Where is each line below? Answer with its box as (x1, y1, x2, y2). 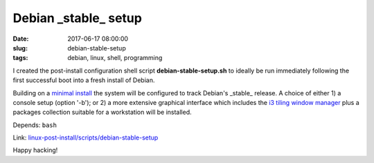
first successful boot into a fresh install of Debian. (12, 76, 155, 84)
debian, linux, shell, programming (67, 54, 163, 62)
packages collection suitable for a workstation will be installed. (12, 108, 192, 117)
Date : (12, 35, 29, 43)
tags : (12, 54, 28, 62)
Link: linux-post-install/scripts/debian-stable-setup (12, 133, 159, 142)
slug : (12, 44, 28, 52)
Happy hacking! (12, 146, 58, 155)
